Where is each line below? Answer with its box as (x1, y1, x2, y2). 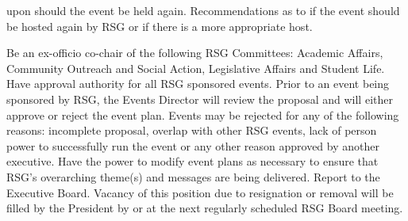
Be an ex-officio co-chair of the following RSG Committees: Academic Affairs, (6, 44, 383, 61)
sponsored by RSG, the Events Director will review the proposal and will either (6, 90, 393, 107)
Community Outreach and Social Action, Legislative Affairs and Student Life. (6, 59, 385, 76)
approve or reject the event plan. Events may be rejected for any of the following (6, 106, 399, 123)
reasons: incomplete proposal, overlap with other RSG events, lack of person (6, 122, 377, 139)
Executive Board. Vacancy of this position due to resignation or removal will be (6, 184, 394, 200)
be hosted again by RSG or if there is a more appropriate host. (6, 17, 313, 34)
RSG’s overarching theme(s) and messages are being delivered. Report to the (6, 168, 380, 185)
